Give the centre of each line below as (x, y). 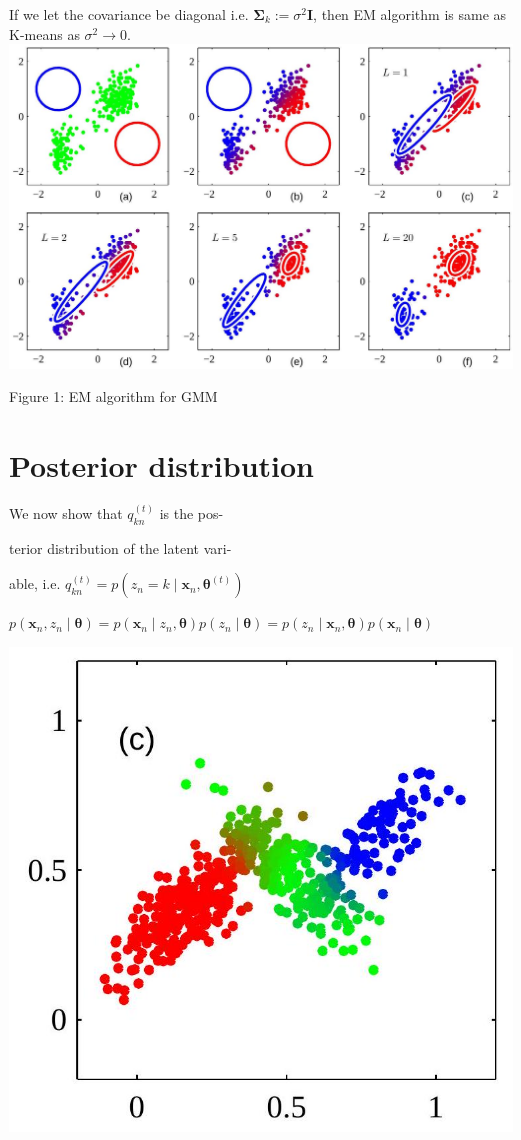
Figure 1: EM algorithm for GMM (113, 396)
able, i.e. (35, 583)
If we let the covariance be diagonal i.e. (129, 14)
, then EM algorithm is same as (410, 14)
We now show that (66, 512)
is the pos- (191, 512)
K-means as (44, 33)
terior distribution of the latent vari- (120, 547)
